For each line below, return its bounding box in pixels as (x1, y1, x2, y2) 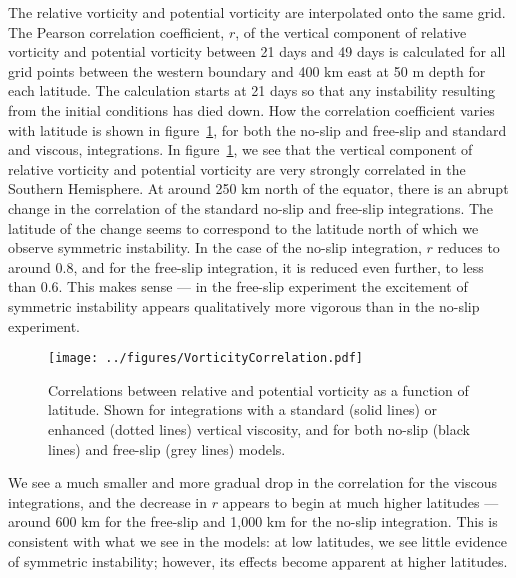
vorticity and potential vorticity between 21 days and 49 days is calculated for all (8, 41, 506, 62)
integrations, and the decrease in (8, 491, 207, 512)
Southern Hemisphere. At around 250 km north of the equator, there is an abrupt (8, 178, 509, 199)
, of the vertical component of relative (235, 21, 467, 42)
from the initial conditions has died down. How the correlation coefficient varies (8, 99, 495, 120)
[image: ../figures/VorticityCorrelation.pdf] (48, 351, 363, 366)
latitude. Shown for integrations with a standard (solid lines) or (48, 399, 438, 420)
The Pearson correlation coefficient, (8, 21, 225, 42)
